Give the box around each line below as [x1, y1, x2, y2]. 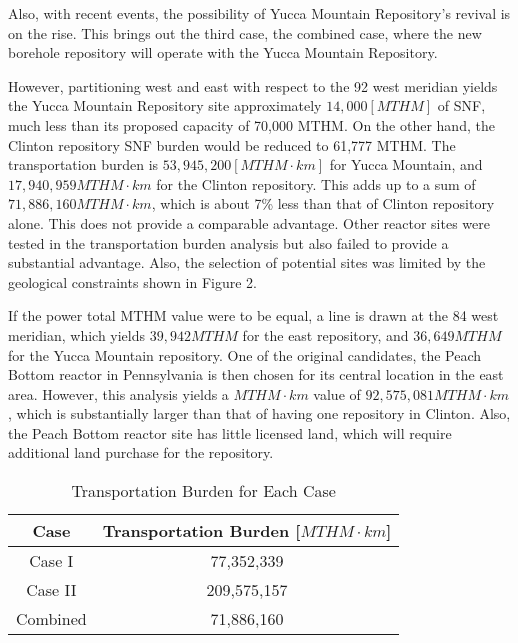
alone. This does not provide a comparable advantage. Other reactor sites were [8, 212, 490, 233]
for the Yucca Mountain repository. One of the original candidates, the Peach [8, 344, 482, 365]
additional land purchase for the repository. [8, 442, 274, 463]
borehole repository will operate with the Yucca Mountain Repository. [8, 42, 438, 63]
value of [313, 383, 361, 404]
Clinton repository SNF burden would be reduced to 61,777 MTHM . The [8, 134, 456, 155]
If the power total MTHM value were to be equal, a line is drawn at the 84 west [8, 305, 499, 326]
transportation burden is [8, 154, 159, 175]
